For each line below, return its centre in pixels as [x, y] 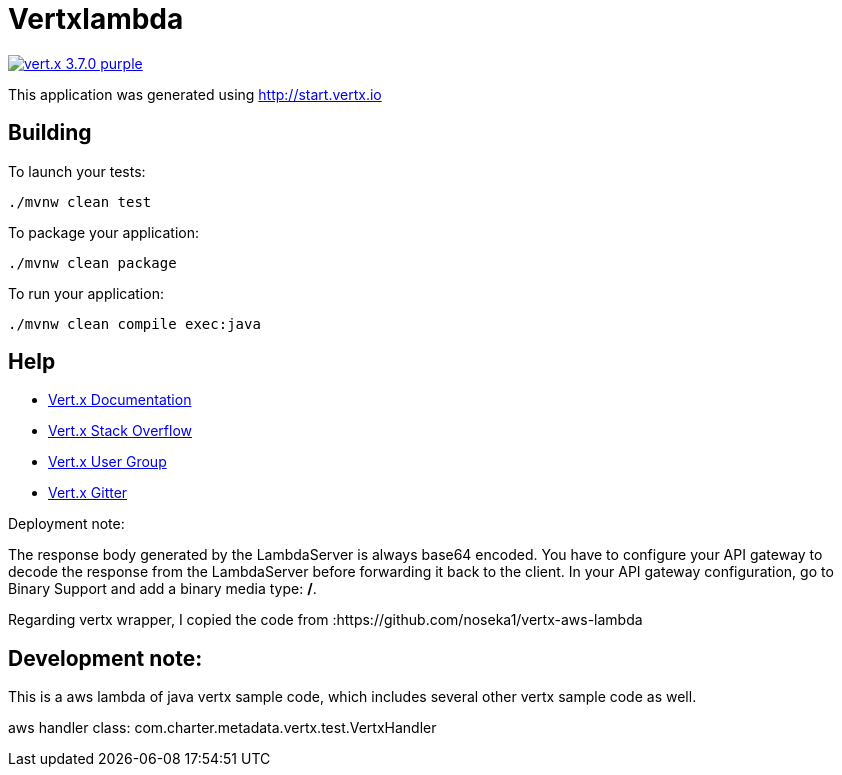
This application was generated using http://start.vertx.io [195, 94]
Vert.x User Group [107, 462]
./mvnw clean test [80, 201]
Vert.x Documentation [120, 400]
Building [50, 133]
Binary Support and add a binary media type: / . [162, 589]
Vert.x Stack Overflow [120, 431]
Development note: [105, 658]
